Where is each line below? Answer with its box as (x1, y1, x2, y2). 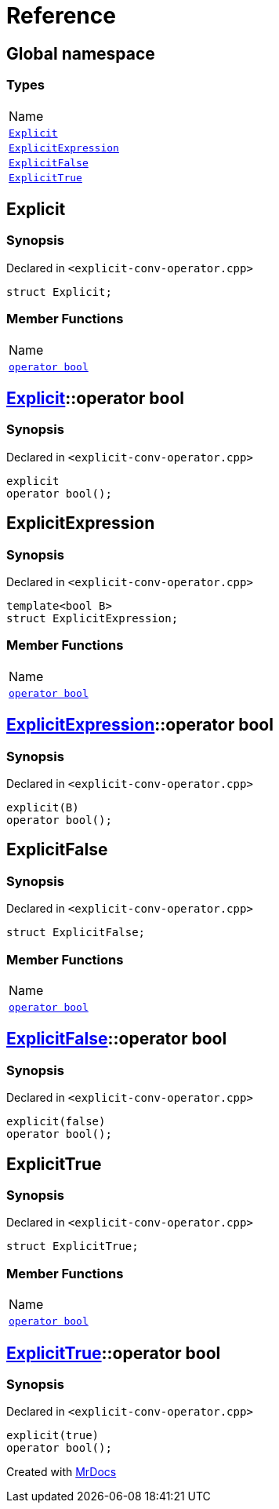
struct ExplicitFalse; (6, 926, 146, 939)
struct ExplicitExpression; (6, 611, 179, 625)
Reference (6, 2, 116, 29)
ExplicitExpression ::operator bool (6, 715, 274, 735)
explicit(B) (6, 800, 79, 814)
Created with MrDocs (6, 1465, 117, 1479)
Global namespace (6, 43, 155, 64)
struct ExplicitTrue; (6, 1240, 139, 1253)
